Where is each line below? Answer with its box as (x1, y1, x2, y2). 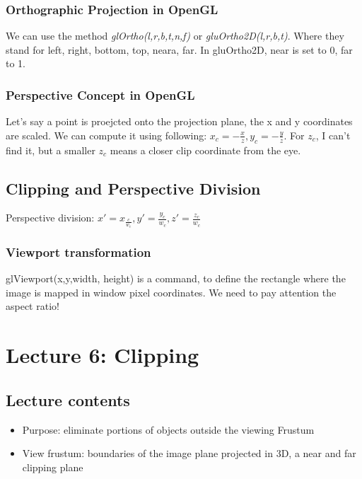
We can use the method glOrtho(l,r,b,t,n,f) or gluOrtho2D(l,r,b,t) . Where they (6, 28, 344, 43)
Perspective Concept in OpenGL (6, 86, 195, 103)
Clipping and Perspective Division (6, 177, 261, 199)
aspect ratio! (6, 299, 59, 313)
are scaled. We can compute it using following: (6, 127, 207, 142)
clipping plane (22, 459, 83, 474)
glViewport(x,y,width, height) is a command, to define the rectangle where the (6, 271, 346, 286)
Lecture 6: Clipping (6, 340, 199, 369)
